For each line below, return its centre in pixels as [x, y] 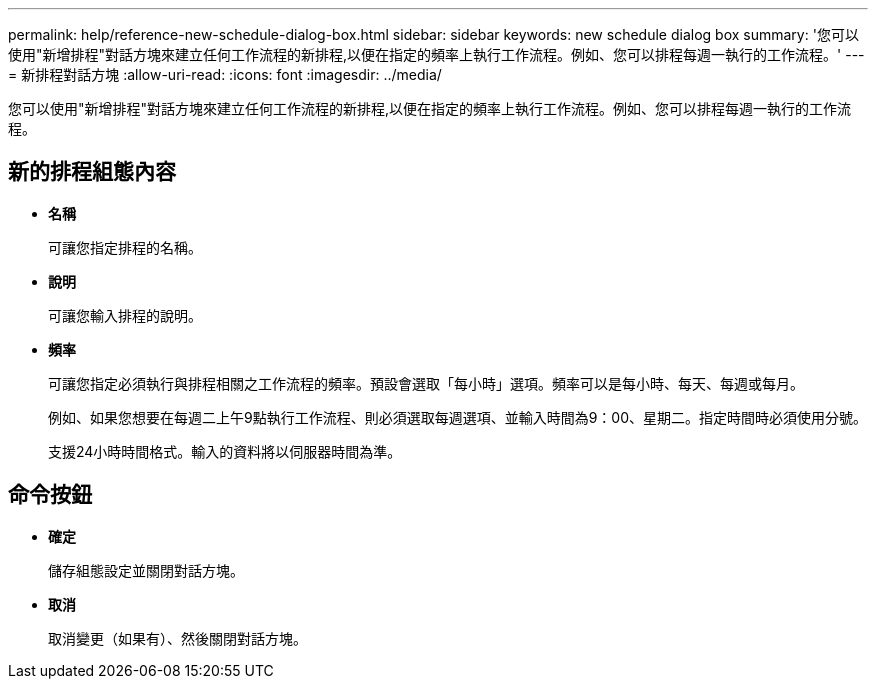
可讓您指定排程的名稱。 [125, 247]
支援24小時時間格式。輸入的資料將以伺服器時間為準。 [225, 451]
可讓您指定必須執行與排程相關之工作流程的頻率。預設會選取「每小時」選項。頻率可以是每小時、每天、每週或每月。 [426, 383]
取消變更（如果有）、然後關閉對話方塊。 [177, 638]
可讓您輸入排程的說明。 [125, 315]
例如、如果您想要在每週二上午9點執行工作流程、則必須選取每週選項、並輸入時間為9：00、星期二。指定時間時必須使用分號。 [458, 417]
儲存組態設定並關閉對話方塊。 [146, 570]
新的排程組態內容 [92, 172]
